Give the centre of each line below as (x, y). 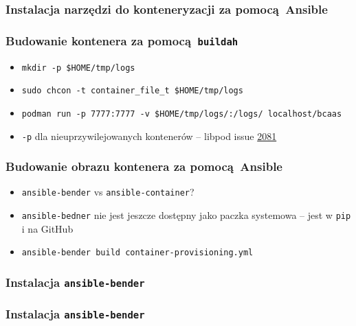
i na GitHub (47, 228)
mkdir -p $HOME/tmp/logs (78, 68)
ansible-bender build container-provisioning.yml (137, 253)
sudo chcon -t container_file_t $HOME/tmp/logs (132, 91)
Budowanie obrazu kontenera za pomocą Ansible (144, 166)
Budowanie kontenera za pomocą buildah (122, 40)
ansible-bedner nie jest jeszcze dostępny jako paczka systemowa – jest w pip (186, 215)
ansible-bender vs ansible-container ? (108, 192)
